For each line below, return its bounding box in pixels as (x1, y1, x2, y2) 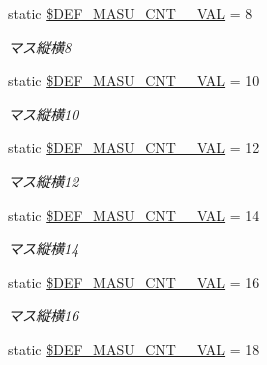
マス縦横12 (8, 170, 79, 191)
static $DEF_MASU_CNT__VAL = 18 (8, 338, 260, 359)
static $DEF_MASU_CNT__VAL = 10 (8, 70, 260, 91)
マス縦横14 (8, 238, 79, 259)
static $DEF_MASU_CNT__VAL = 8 (8, 3, 253, 23)
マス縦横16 (8, 305, 79, 326)
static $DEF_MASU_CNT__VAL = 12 (8, 137, 260, 158)
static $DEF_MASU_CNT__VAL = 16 (8, 271, 260, 292)
